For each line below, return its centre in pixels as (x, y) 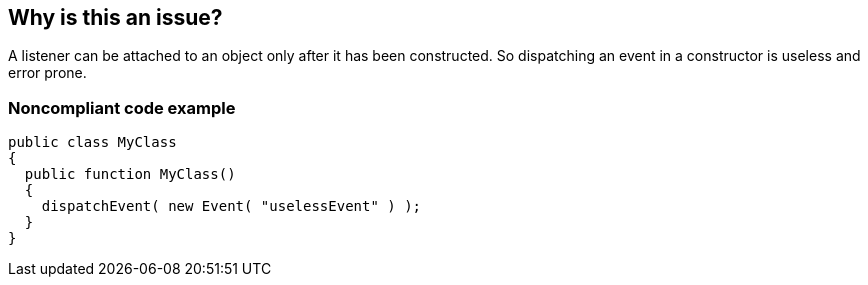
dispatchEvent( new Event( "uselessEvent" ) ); (231, 206)
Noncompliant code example (122, 107)
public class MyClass (92, 142)
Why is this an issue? (115, 17)
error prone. (47, 73)
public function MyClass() (130, 174)
